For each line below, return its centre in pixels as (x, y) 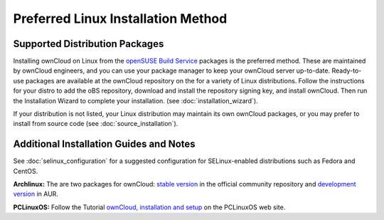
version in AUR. (36, 194)
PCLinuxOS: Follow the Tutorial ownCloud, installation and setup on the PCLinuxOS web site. (149, 207)
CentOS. (26, 171)
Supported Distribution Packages (89, 44)
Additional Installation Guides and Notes (104, 144)
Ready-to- (347, 70)
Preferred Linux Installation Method (120, 19)
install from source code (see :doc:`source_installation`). (96, 124)
